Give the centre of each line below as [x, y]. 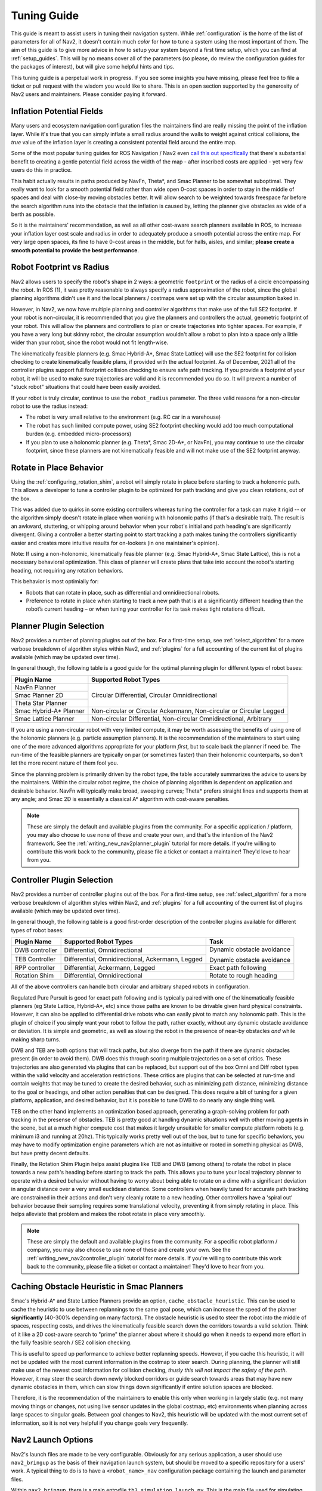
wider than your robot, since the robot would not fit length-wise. [90, 342]
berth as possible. [33, 214]
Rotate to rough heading [243, 976]
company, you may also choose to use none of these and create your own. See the [129, 1250]
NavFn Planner [35, 687]
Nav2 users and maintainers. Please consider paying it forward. [89, 94]
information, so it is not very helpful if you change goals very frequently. [100, 1423]
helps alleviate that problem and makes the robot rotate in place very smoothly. [108, 1214]
